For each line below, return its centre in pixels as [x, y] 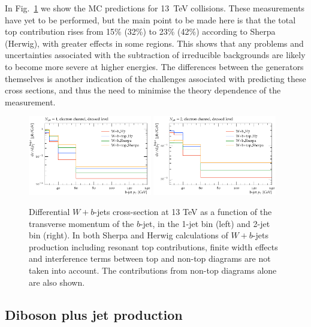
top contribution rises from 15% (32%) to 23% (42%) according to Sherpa [140, 31]
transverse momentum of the [81, 223]
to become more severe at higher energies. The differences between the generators [154, 66]
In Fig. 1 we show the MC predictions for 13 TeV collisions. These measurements [155, 8]
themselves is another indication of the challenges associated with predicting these [155, 78]
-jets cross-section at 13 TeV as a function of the [183, 212]
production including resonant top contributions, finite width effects [153, 246]
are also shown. [57, 282]
